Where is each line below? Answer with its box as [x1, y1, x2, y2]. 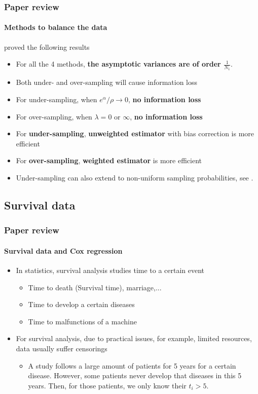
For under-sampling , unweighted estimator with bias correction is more [16, 128, 254, 139]
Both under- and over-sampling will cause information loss [16, 77, 198, 87]
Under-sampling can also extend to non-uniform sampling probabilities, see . [16, 172, 253, 183]
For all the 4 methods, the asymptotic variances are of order [16, 58, 221, 69]
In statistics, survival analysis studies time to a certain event [16, 265, 205, 276]
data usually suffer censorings [16, 343, 107, 354]
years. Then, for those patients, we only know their [28, 380, 187, 390]
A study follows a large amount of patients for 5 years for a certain [28, 360, 236, 371]
